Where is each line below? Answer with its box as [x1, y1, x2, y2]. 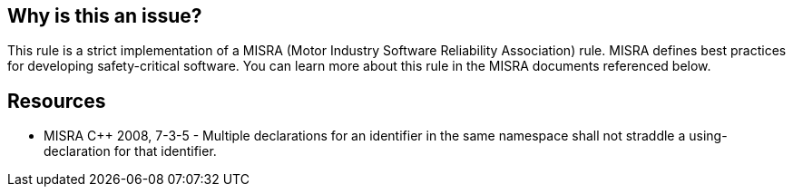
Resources [7, 89, 106, 112]
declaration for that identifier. [44, 143, 217, 160]
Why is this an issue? [7, 5, 202, 27]
